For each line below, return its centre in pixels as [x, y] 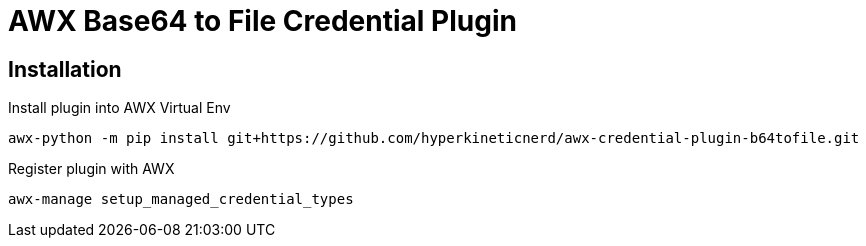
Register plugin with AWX [91, 169]
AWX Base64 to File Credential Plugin [262, 21]
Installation [65, 69]
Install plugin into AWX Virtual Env [119, 108]
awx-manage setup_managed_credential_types [181, 199]
